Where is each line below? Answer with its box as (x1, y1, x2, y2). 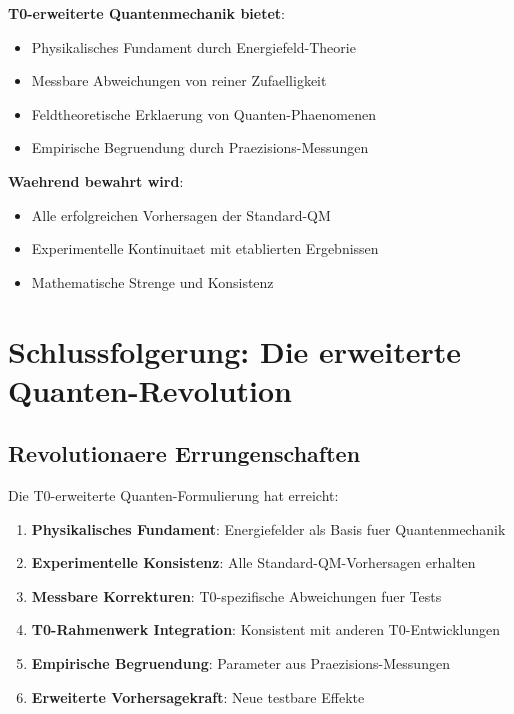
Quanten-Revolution (8, 369, 293, 410)
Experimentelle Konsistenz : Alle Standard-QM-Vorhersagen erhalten (31, 552, 476, 573)
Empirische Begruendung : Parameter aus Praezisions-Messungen (31, 653, 450, 674)
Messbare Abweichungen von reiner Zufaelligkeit (31, 70, 327, 91)
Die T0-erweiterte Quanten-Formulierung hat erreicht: (8, 485, 339, 506)
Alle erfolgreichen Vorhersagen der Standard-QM (31, 204, 331, 225)
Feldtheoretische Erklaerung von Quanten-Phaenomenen (31, 103, 376, 124)
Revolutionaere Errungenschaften (8, 438, 361, 469)
